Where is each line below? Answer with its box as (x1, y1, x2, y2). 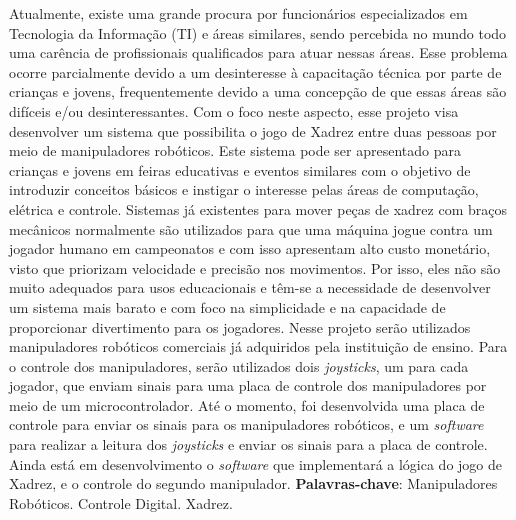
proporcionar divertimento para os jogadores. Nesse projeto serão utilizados (9, 316, 471, 337)
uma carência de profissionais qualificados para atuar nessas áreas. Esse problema (9, 42, 508, 63)
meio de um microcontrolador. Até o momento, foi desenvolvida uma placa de (9, 394, 485, 415)
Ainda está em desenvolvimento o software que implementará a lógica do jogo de (9, 453, 503, 474)
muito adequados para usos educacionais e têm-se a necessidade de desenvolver (9, 277, 491, 298)
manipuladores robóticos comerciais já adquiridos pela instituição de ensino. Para (9, 336, 508, 357)
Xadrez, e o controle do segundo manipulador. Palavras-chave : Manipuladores (9, 473, 498, 494)
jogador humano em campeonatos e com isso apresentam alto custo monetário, (9, 238, 491, 259)
